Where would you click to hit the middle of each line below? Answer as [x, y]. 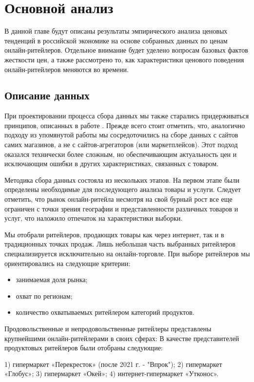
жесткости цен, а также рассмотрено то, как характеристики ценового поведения [124, 59]
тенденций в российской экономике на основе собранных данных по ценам [116, 40]
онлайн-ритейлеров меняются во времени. [67, 69]
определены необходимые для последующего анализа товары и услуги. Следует [123, 189]
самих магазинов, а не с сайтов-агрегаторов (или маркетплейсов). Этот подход [121, 144]
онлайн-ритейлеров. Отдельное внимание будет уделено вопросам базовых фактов [126, 50]
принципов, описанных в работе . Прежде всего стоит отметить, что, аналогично [125, 125]
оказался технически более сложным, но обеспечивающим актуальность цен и [121, 154]
